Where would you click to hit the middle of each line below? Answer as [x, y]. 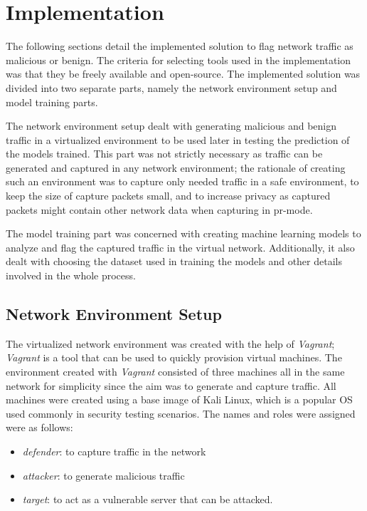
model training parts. [52, 102]
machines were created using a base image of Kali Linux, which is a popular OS [179, 399]
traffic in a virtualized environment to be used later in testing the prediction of [178, 139]
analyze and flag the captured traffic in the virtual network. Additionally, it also [180, 247]
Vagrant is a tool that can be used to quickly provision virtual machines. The [174, 357]
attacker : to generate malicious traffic [103, 475]
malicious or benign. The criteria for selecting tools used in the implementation [179, 60]
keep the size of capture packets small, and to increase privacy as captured [168, 196]
